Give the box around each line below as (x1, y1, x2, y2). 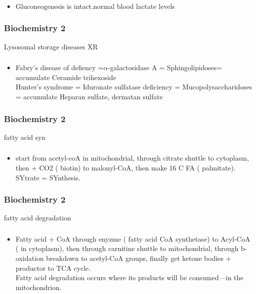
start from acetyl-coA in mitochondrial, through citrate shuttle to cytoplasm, (15, 153, 249, 163)
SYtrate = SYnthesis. (15, 172, 81, 182)
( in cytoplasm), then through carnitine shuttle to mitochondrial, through (15, 243, 239, 253)
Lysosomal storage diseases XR (4, 41, 98, 51)
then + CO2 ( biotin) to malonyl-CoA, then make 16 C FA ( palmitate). (15, 162, 236, 172)
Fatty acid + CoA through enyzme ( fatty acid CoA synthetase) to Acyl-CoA (15, 233, 251, 244)
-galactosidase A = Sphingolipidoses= (108, 62, 222, 73)
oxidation (15, 253, 44, 263)
